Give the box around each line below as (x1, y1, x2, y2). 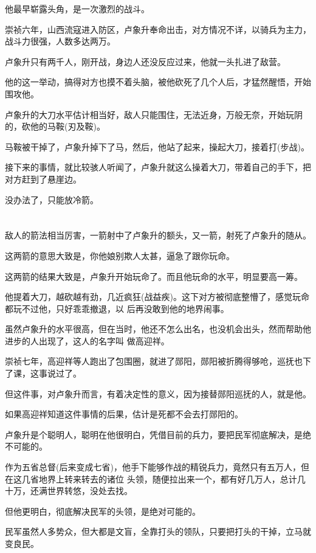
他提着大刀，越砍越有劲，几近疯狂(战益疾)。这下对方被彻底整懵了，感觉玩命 (5, 290, 309, 303)
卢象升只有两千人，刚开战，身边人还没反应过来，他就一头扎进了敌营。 (5, 55, 286, 68)
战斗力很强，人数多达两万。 (5, 35, 115, 47)
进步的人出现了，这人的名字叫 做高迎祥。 (5, 334, 170, 347)
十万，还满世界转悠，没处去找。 (5, 484, 132, 497)
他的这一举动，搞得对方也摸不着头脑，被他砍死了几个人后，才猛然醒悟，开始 (5, 75, 311, 88)
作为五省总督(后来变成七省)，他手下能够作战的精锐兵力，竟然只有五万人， (5, 461, 301, 473)
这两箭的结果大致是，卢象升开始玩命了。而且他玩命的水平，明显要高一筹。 (5, 270, 303, 282)
